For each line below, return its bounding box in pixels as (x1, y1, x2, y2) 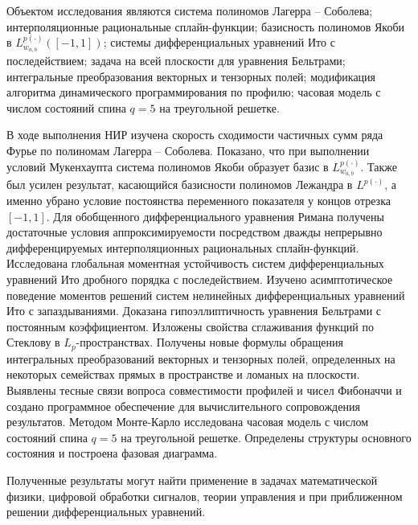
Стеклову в (6, 334, 60, 351)
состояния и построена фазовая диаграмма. (6, 445, 218, 461)
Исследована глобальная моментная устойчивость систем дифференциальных (6, 255, 384, 272)
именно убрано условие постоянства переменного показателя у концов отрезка (6, 192, 391, 209)
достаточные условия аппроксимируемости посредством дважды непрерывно (6, 224, 383, 240)
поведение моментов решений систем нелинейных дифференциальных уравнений (6, 286, 405, 303)
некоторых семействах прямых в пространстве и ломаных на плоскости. (6, 366, 360, 383)
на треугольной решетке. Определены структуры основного (121, 429, 412, 445)
